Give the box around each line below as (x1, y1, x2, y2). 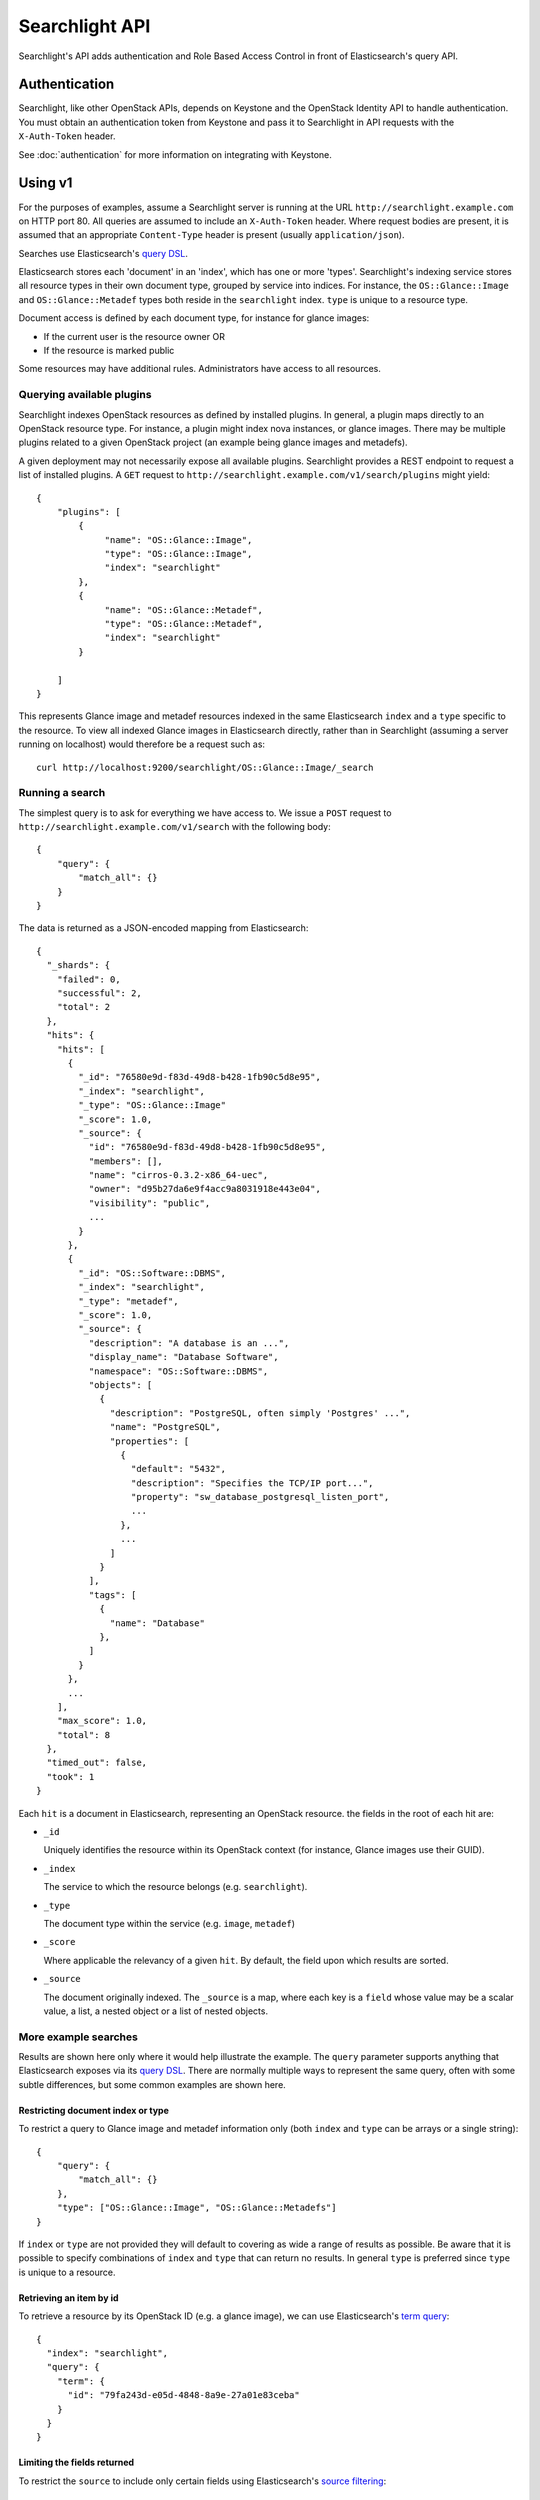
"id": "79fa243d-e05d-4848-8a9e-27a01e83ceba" (67, 2390, 300, 2401)
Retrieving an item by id (18, 2291, 119, 2304)
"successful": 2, (56, 988, 142, 999)
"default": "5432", (130, 1463, 227, 1475)
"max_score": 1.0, (56, 1715, 148, 1727)
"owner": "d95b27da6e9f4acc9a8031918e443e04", (88, 1183, 322, 1195)
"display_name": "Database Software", (88, 1351, 279, 1363)
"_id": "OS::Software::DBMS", (78, 1267, 227, 1279)
